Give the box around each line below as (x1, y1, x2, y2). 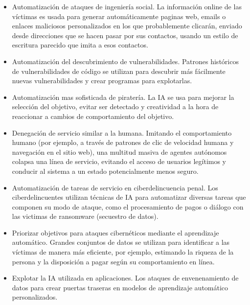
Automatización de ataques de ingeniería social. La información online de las (12, 1, 242, 11)
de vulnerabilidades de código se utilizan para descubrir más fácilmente (12, 66, 226, 76)
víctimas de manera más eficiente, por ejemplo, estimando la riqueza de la (12, 247, 234, 257)
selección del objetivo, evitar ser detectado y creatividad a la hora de (12, 101, 219, 112)
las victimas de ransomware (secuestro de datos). (12, 211, 159, 221)
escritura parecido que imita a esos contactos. (12, 40, 148, 50)
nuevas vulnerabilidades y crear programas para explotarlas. (12, 75, 192, 86)
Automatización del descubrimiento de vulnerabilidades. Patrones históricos (12, 56, 239, 66)
